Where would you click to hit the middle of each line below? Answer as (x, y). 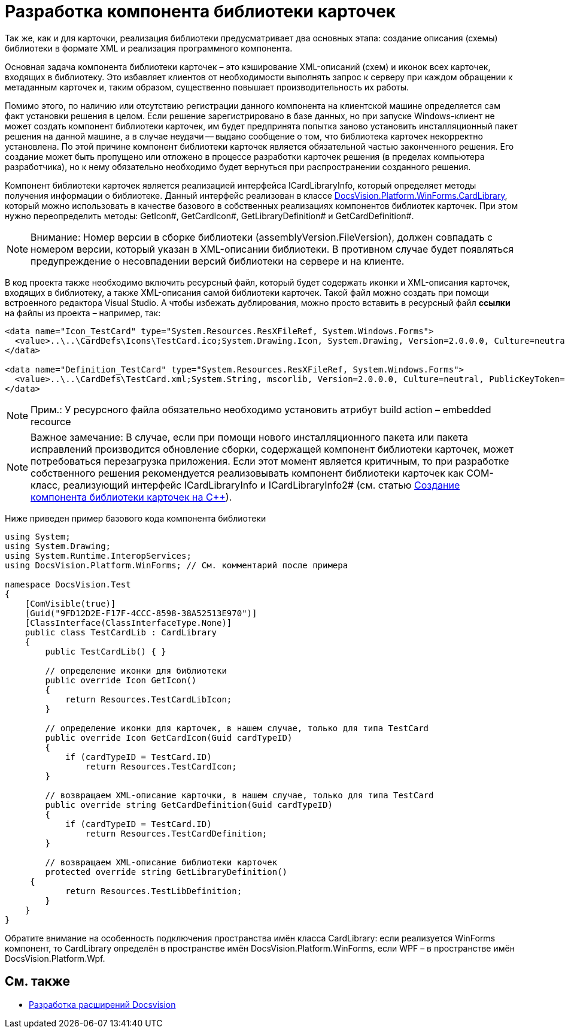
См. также (38, 981)
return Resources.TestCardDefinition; (176, 833)
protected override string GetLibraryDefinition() (166, 872)
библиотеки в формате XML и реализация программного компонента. (149, 48)
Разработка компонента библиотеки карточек (201, 11)
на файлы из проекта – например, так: (83, 313)
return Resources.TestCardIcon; (161, 766)
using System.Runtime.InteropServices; (98, 555)
